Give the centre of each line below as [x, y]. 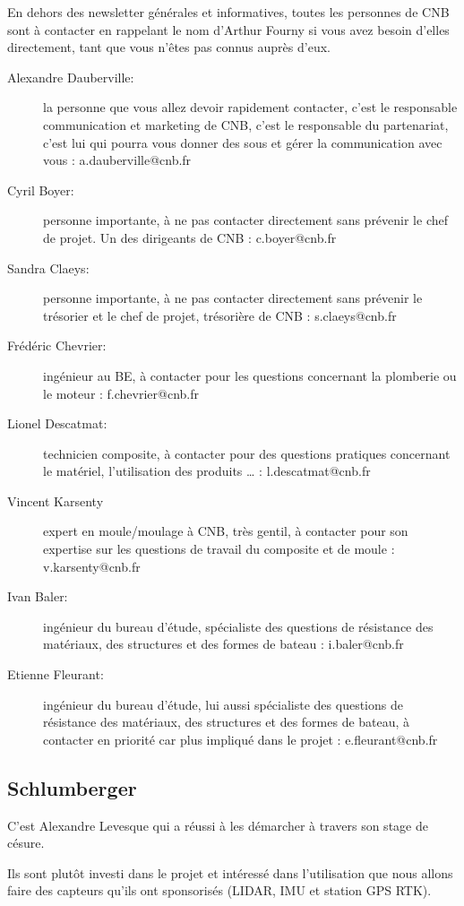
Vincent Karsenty [56, 500]
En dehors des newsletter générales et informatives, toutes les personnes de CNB [228, 12]
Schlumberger [72, 787]
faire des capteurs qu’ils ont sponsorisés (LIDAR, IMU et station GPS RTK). [219, 890]
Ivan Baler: [38, 596]
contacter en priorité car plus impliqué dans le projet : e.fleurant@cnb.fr [241, 739]
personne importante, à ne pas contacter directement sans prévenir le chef [246, 220]
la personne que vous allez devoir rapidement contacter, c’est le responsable [250, 107]
